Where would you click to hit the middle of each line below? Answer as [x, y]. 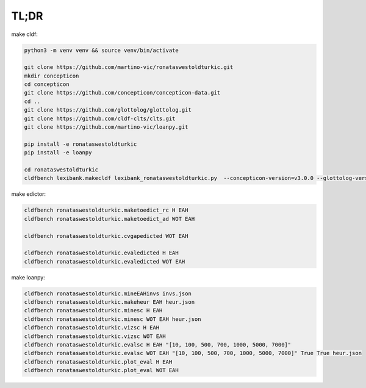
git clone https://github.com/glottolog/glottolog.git [108, 110]
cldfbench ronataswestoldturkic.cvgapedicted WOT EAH [106, 236]
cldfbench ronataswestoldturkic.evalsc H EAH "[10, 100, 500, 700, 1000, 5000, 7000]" [158, 345]
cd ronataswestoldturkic [61, 170]
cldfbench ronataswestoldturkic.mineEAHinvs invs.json [108, 293]
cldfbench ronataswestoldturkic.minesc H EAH [93, 311]
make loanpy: [28, 277]
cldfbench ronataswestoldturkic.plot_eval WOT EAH [102, 370]
